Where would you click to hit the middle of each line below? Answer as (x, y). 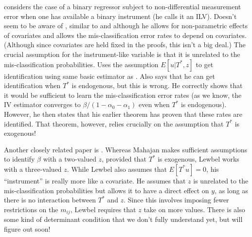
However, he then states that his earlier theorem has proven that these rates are (123, 114)
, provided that (124, 159)
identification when (32, 85)
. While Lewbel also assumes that (117, 169)
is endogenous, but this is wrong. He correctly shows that (157, 85)
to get (205, 64)
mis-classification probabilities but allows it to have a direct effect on (107, 190)
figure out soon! (27, 228)
